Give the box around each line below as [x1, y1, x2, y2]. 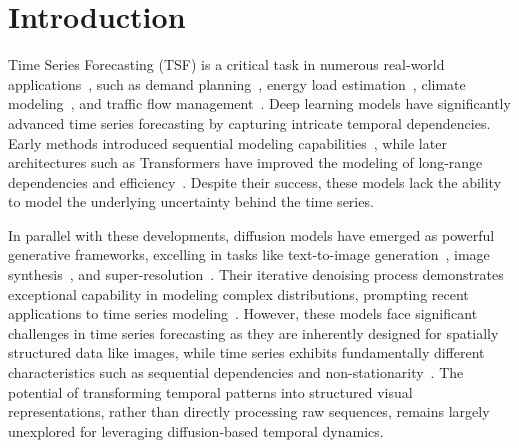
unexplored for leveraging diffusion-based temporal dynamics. [8, 420, 384, 441]
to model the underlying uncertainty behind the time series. [8, 191, 374, 212]
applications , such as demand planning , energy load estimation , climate [8, 73, 466, 94]
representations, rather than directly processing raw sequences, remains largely [8, 401, 490, 422]
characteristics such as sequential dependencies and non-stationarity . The [8, 362, 464, 383]
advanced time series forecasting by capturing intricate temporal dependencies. [8, 112, 491, 133]
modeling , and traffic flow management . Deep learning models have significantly [8, 93, 511, 114]
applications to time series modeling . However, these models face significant [8, 303, 478, 324]
